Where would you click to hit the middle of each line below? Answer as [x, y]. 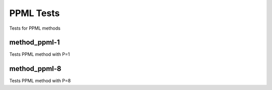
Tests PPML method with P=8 [40, 81]
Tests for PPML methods [35, 28]
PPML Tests [35, 13]
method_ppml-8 [35, 69]
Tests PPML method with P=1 [40, 54]
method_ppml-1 [35, 42]
